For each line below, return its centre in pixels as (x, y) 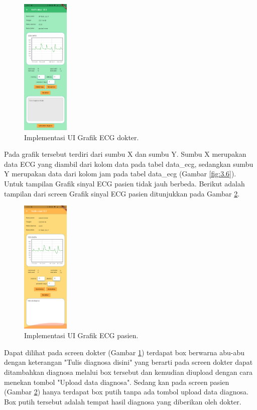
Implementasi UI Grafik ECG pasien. (81, 335)
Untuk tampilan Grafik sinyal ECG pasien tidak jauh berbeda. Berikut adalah (124, 183)
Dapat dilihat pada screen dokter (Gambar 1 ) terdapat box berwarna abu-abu (124, 352)
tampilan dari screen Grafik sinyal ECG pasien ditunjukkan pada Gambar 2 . (122, 193)
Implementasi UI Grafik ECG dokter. (82, 137)
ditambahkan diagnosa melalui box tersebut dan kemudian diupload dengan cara (128, 372)
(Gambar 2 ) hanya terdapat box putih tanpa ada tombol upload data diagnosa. (126, 392)
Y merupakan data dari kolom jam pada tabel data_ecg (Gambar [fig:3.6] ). (120, 174)
